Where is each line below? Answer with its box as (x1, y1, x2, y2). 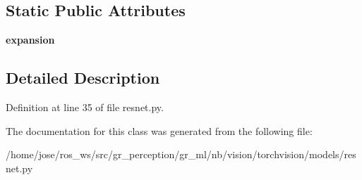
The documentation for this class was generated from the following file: (6, 123, 313, 138)
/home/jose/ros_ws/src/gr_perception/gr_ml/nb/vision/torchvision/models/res (6, 147, 356, 162)
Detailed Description (6, 67, 160, 89)
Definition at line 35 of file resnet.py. (6, 100, 164, 114)
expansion (6, 32, 55, 47)
